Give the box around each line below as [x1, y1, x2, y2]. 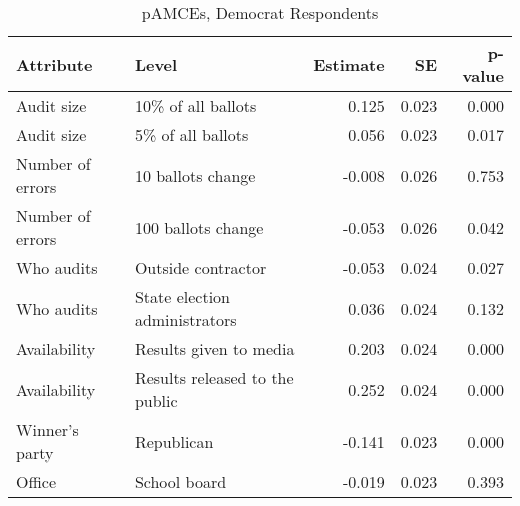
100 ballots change [134, 215, 264, 239]
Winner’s [16, 418, 79, 441]
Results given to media [134, 337, 295, 360]
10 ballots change [134, 163, 256, 187]
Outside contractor [134, 256, 267, 279]
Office [16, 470, 56, 493]
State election [134, 285, 230, 308]
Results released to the [134, 366, 294, 389]
